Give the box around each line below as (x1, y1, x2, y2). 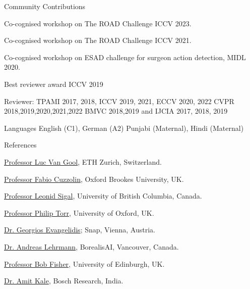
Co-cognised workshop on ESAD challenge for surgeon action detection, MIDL (4, 52, 246, 62)
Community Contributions (4, 1, 86, 11)
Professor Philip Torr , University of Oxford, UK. (4, 207, 154, 218)
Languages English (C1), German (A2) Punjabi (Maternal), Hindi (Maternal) (4, 122, 244, 133)
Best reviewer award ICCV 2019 (4, 78, 103, 89)
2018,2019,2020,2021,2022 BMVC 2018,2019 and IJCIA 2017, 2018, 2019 (4, 106, 228, 116)
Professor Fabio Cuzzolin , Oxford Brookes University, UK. (4, 173, 184, 184)
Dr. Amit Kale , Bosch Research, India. (4, 275, 123, 286)
